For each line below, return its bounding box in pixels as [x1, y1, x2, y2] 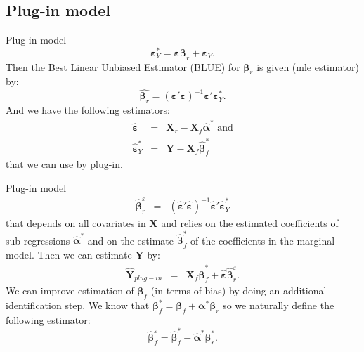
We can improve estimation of [6, 283, 134, 298]
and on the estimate [87, 233, 174, 247]
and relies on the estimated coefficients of [161, 216, 339, 230]
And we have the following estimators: [6, 103, 170, 117]
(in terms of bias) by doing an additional [150, 283, 327, 298]
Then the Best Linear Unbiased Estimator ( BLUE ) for [6, 59, 240, 74]
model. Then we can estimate [6, 247, 132, 262]
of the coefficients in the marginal [190, 233, 335, 247]
